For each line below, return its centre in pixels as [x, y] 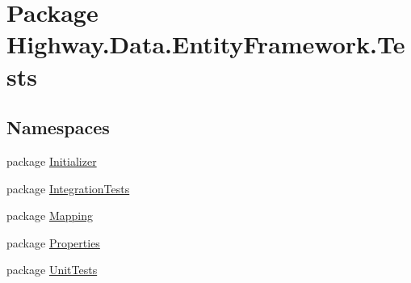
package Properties [53, 242]
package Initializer [52, 161]
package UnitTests [52, 270]
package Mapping [50, 215]
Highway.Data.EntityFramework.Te [206, 44]
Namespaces [58, 127]
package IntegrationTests [68, 188]
